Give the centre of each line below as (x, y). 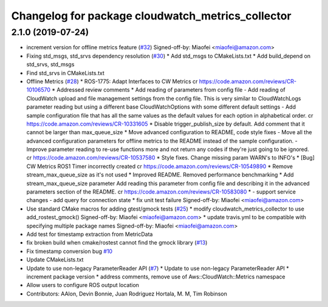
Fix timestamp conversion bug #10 (69, 251)
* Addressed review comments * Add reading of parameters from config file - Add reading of (169, 90)
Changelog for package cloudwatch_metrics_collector (151, 16)
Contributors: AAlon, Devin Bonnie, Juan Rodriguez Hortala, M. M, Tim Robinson (127, 294)
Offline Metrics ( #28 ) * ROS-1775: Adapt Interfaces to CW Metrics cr (112, 81)
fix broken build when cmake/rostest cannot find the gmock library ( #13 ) (117, 243)
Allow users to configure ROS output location (83, 285)
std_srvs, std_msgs (50, 64)
